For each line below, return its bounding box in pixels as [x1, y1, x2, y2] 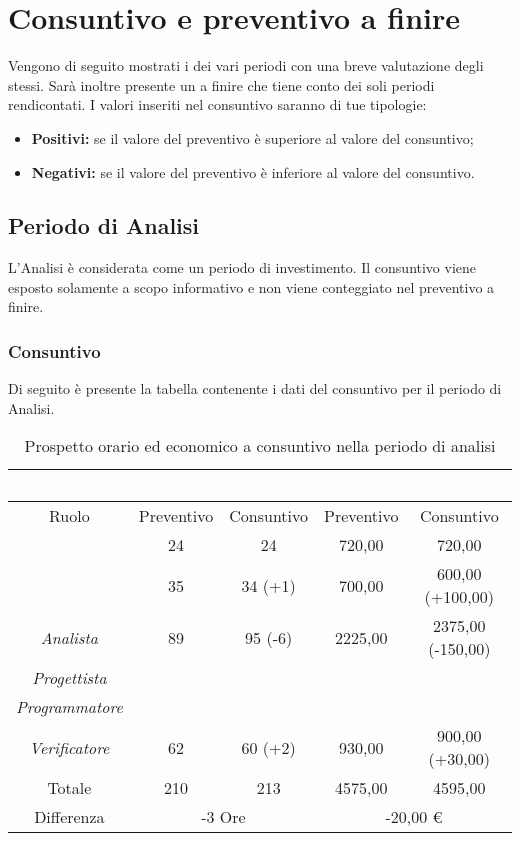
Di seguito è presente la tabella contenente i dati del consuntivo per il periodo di [8, 378, 502, 399]
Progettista [32, 666, 107, 690]
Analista [40, 625, 99, 649]
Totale [47, 776, 92, 800]
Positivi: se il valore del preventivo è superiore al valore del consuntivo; [31, 127, 474, 148]
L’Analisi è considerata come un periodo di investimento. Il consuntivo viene [8, 257, 477, 278]
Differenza [34, 805, 105, 829]
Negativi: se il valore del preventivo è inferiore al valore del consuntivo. [31, 161, 475, 182]
